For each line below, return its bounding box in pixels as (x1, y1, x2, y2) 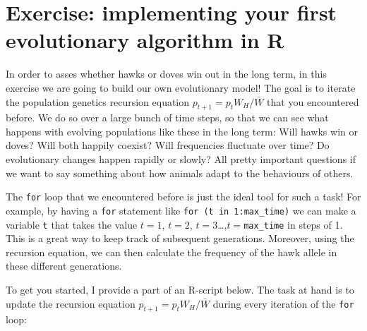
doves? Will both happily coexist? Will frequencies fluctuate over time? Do (6, 138, 330, 152)
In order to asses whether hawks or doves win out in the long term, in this (6, 66, 327, 81)
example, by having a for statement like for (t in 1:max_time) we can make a (6, 203, 356, 217)
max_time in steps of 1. (243, 217, 343, 231)
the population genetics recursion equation (6, 94, 190, 109)
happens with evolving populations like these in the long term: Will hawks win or (6, 124, 358, 138)
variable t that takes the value (6, 217, 138, 231)
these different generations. (6, 258, 122, 273)
